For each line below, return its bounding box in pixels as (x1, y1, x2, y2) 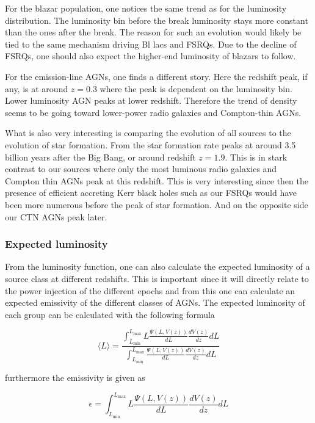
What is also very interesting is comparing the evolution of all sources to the (5, 126, 291, 139)
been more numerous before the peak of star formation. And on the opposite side (5, 198, 308, 211)
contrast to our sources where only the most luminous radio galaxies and (5, 162, 277, 175)
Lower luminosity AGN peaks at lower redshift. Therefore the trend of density (5, 94, 297, 107)
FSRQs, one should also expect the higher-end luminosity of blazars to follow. (5, 49, 296, 62)
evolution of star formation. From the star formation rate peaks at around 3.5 (5, 138, 296, 151)
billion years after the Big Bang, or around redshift (5, 150, 196, 163)
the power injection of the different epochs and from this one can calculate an (5, 284, 295, 297)
